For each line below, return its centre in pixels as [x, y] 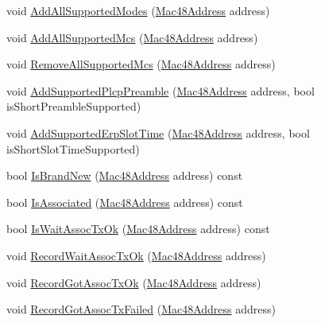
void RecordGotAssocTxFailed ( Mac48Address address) [141, 309]
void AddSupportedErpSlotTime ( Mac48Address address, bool [158, 132]
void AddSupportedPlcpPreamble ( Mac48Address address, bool [160, 90]
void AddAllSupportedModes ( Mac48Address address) [138, 10]
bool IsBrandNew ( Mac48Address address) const [125, 175]
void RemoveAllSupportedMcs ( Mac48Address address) [141, 64]
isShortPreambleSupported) [74, 106]
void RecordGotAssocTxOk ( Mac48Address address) [134, 282]
